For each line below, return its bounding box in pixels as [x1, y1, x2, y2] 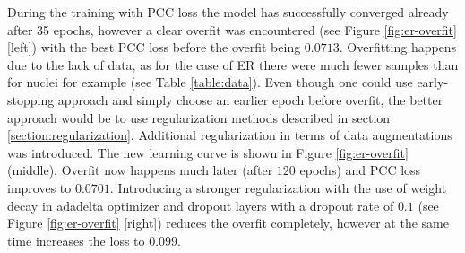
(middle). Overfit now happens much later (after [7, 161, 273, 179]
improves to [7, 178, 72, 196]
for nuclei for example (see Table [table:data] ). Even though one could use [7, 73, 413, 92]
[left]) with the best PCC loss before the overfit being [7, 38, 301, 57]
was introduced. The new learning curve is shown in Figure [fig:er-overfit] [7, 143, 409, 161]
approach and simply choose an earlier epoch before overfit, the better [57, 90, 443, 109]
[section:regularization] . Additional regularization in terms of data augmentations [7, 126, 452, 144]
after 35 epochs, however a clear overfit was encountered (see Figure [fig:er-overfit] [7, 20, 457, 39]
